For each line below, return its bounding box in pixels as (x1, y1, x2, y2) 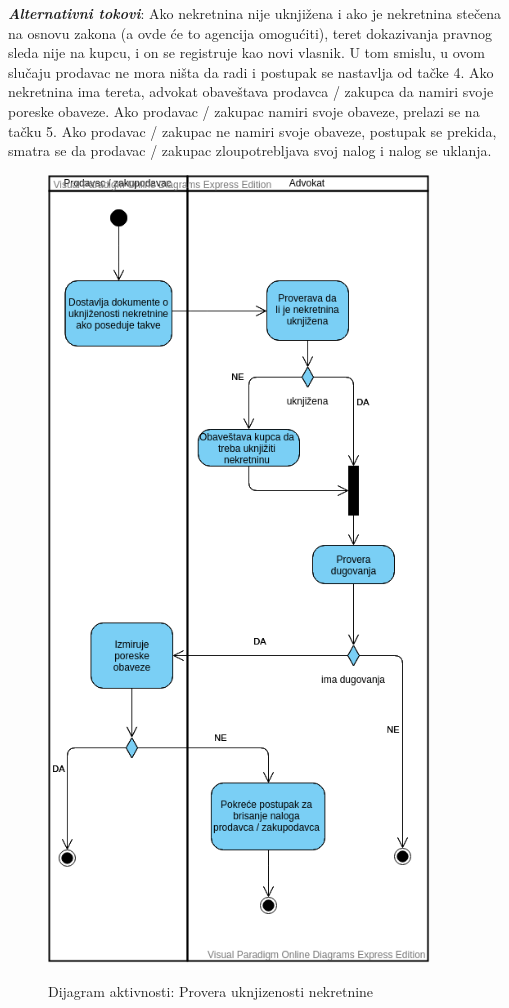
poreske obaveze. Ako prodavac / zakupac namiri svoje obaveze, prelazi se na (8, 100, 480, 121)
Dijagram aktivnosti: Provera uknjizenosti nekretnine (48, 980, 374, 1001)
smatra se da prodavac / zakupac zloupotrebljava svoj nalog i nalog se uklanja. (8, 140, 492, 161)
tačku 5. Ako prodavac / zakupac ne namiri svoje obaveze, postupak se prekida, (8, 120, 497, 141)
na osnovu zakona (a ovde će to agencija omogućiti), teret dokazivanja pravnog (8, 22, 492, 43)
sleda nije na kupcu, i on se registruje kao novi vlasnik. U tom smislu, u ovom (8, 42, 485, 63)
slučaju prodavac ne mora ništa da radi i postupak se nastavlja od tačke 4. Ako (8, 61, 494, 82)
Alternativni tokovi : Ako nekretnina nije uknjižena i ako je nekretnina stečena (8, 3, 502, 23)
